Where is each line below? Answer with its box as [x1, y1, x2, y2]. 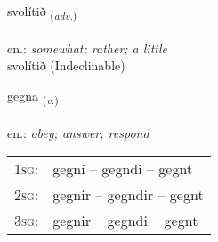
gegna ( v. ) [7, 85, 59, 107]
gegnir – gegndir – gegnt [52, 184, 204, 206]
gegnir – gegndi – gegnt [52, 210, 198, 231]
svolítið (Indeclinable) [7, 56, 125, 75]
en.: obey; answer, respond [7, 123, 149, 141]
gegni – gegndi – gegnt [52, 158, 193, 180]
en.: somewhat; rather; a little [7, 38, 167, 57]
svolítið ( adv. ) [7, 2, 77, 22]
